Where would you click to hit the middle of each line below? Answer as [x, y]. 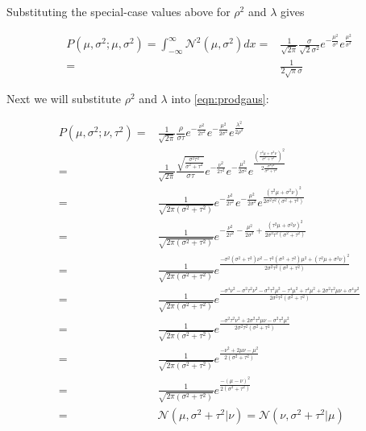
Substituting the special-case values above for [119, 11]
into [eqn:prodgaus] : [220, 99]
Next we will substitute [64, 99]
